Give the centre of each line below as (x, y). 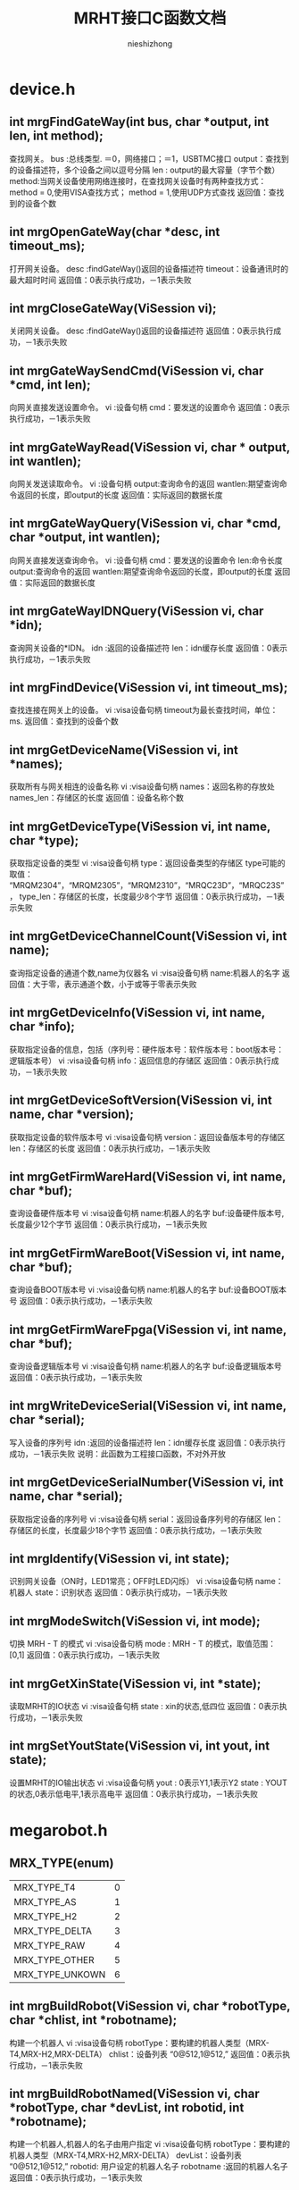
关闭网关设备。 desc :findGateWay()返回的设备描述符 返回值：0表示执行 (141, 331)
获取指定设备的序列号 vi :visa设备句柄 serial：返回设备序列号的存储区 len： (146, 1519)
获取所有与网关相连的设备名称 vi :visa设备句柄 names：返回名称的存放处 (142, 786)
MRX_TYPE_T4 (45, 1887)
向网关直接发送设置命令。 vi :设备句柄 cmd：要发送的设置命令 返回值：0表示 (149, 407)
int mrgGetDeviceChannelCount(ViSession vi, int (148, 936)
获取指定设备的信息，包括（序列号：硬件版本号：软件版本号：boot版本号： (146, 1049)
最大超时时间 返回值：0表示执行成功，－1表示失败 (100, 280)
